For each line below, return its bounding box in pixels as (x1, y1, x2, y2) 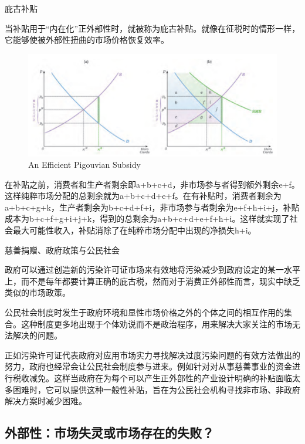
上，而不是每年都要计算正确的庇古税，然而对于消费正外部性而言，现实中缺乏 (5, 274, 300, 287)
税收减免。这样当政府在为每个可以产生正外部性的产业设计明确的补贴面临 (12, 372, 292, 384)
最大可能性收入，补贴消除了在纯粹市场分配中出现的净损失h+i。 (12, 224, 256, 236)
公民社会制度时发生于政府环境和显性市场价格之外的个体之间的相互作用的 (5, 306, 284, 318)
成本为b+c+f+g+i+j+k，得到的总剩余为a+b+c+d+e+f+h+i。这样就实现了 (5, 212, 290, 225)
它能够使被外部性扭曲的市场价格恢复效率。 (5, 33, 169, 46)
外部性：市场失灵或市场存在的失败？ (5, 423, 214, 442)
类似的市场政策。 (5, 286, 70, 299)
